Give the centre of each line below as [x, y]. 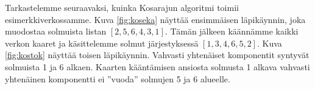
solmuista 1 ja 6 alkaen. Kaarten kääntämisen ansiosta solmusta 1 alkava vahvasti [157, 66]
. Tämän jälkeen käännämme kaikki [232, 31]
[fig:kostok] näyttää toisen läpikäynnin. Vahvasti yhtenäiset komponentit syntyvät [157, 55]
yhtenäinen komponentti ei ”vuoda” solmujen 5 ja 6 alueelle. [118, 78]
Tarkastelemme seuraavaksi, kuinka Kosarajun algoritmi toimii [122, 7]
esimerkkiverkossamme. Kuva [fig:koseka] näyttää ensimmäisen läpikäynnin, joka [155, 19]
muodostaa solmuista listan [56, 31]
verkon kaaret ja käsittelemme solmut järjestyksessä [102, 43]
